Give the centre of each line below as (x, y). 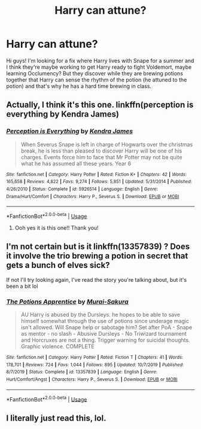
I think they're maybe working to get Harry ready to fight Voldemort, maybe (99, 67)
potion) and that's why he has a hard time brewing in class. (79, 86)
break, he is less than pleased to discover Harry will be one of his (101, 151)
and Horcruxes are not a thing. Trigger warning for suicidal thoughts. (105, 340)
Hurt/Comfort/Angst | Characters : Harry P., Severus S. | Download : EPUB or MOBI (92, 379)
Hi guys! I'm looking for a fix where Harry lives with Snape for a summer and (100, 60)
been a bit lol (22, 286)
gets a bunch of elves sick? (58, 265)
